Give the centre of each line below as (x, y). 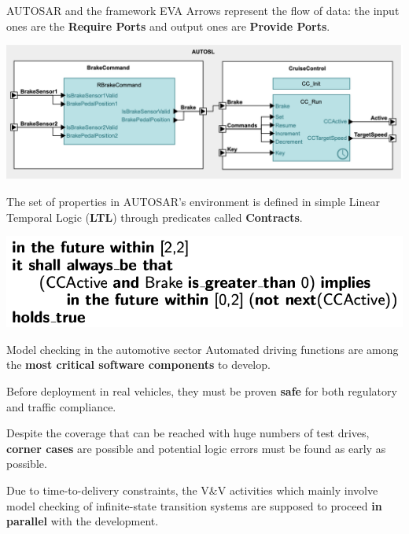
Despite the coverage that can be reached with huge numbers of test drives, (188, 433)
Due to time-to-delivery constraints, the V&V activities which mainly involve (192, 490)
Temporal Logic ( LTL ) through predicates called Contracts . (155, 217)
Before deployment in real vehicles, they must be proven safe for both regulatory (202, 391)
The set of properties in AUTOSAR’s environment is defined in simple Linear (193, 202)
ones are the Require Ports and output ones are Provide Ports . (168, 26)
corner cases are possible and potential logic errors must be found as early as (196, 448)
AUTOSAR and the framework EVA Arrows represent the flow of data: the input (203, 10)
